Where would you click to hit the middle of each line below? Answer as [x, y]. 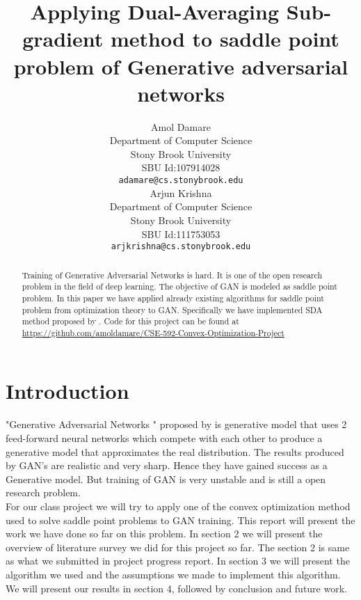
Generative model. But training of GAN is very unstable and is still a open [166, 479]
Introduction [67, 391]
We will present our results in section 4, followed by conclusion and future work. [176, 588]
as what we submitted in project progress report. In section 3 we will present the [178, 561]
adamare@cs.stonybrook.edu [181, 181]
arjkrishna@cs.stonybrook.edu [181, 247]
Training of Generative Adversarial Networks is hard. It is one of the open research [172, 275]
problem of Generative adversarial [181, 66]
